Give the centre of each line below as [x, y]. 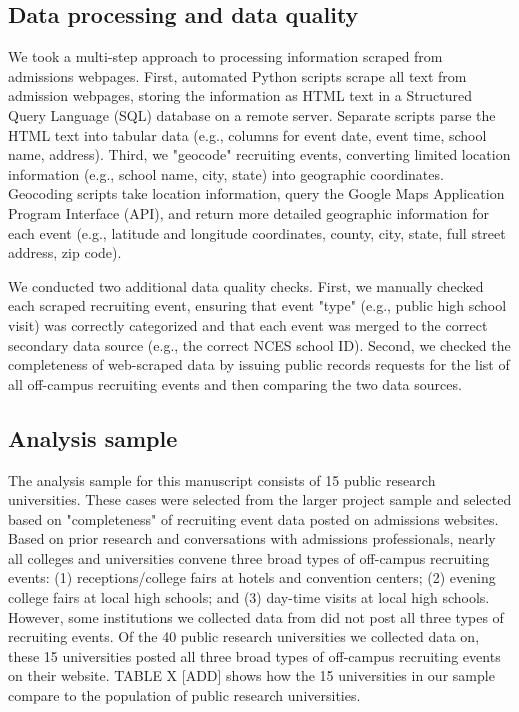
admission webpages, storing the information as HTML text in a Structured [240, 95]
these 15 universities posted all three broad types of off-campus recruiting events [254, 655]
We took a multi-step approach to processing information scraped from [225, 56]
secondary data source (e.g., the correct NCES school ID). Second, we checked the [259, 344]
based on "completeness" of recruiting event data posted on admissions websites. [253, 518]
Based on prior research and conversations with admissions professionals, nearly [252, 538]
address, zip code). [65, 252]
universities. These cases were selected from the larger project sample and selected [260, 499]
